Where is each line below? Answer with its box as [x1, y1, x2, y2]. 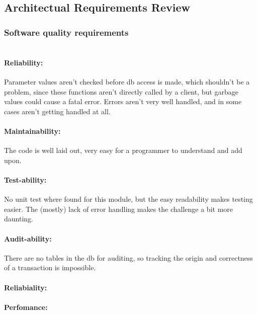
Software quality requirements [4, 26, 129, 38]
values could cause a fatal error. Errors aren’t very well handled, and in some [4, 96, 242, 107]
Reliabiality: [4, 282, 47, 292]
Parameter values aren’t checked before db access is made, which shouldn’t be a [4, 76, 250, 87]
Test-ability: [4, 174, 47, 185]
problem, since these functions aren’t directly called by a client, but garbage [4, 86, 238, 97]
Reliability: [4, 57, 43, 67]
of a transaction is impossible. [4, 262, 96, 273]
